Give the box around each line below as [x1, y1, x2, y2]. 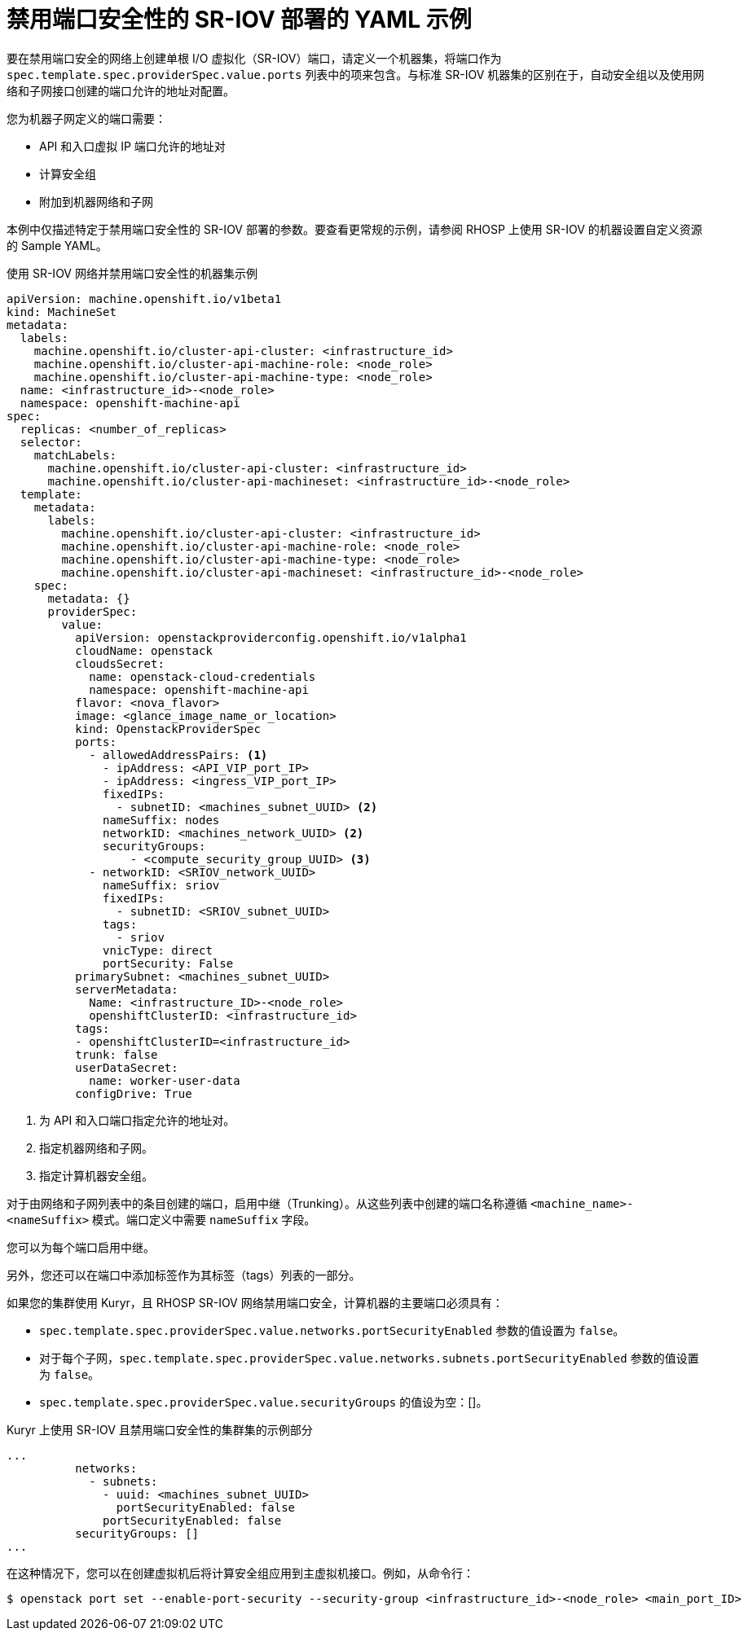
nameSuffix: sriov [103, 878, 220, 892]
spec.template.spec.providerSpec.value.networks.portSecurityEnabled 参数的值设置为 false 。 [39, 1323, 625, 1337]
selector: [20, 435, 82, 449]
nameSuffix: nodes [103, 813, 220, 827]
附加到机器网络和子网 [39, 194, 153, 208]
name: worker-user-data [89, 1073, 240, 1087]
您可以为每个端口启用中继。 [7, 1240, 155, 1254]
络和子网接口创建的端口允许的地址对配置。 [7, 83, 235, 98]
